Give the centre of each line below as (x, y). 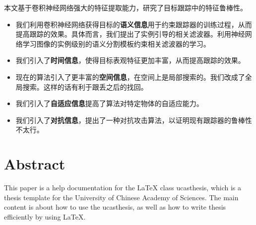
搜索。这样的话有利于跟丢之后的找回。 (85, 86)
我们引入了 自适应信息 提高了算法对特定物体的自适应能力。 (109, 103)
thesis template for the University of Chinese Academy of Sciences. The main (121, 197)
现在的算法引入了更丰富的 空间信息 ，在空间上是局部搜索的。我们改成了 (130, 77)
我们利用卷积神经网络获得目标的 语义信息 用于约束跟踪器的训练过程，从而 (134, 24)
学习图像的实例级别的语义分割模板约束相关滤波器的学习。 (116, 43)
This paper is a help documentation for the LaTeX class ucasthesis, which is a (123, 188)
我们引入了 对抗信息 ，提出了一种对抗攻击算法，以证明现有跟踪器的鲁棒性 (134, 120)
